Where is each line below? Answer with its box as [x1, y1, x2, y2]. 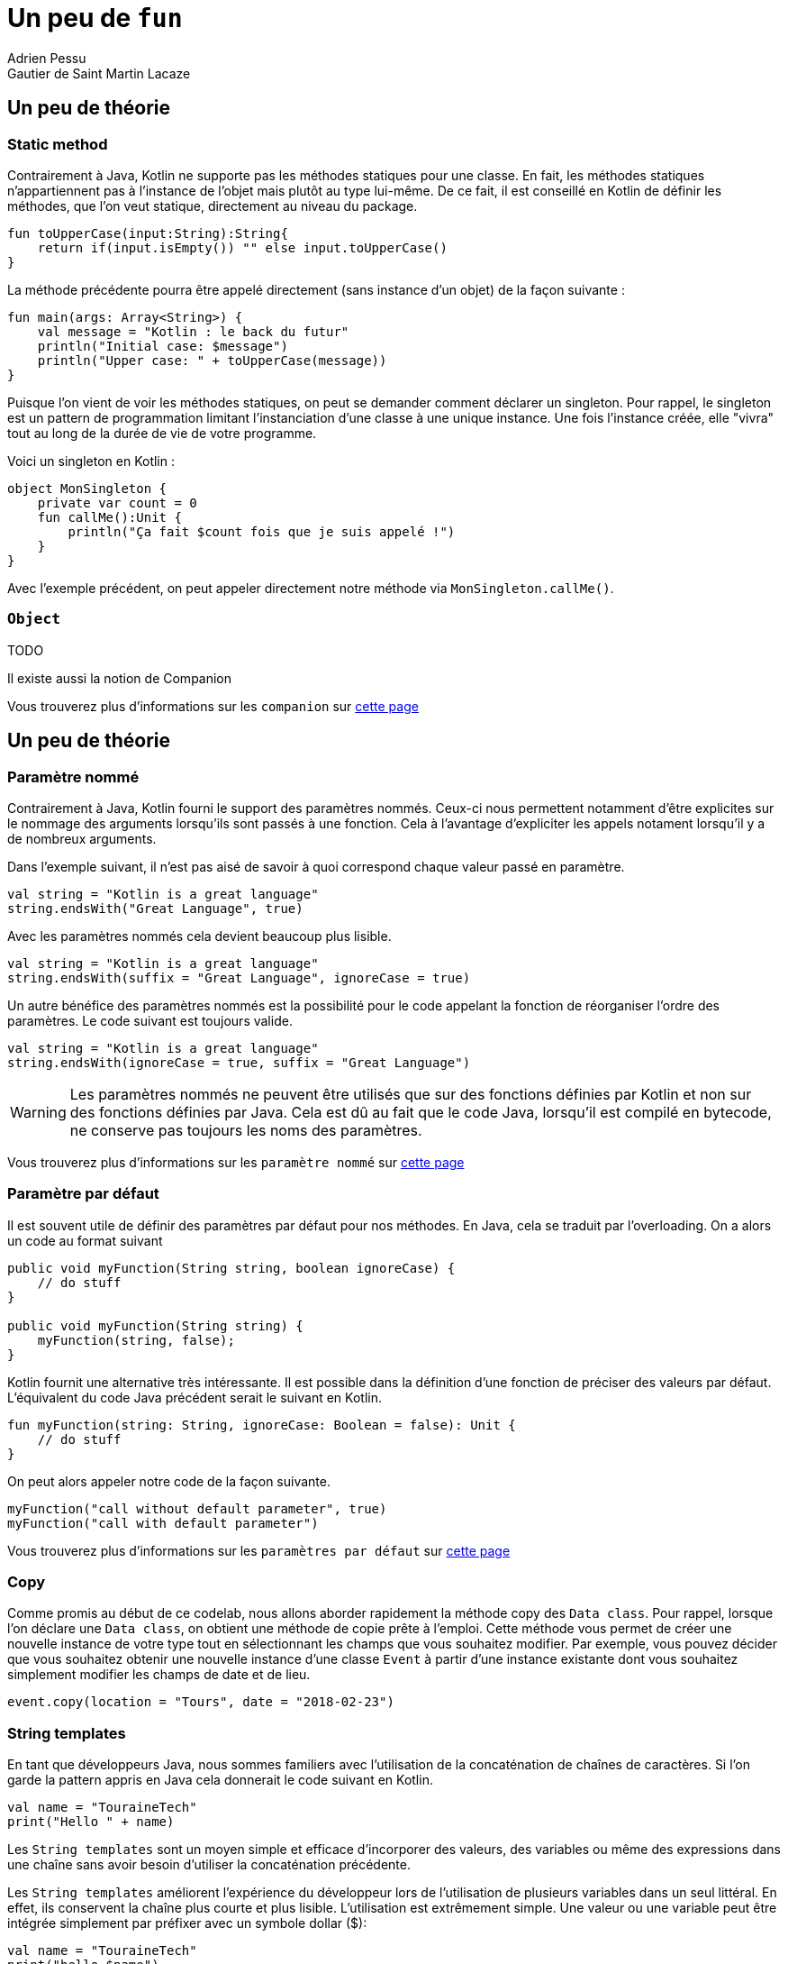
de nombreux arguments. [7, 830, 157, 846]
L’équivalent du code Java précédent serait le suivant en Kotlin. [7, 1389, 382, 1405]
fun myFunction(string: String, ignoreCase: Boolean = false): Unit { [7, 1417, 516, 1432]
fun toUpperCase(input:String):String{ [7, 225, 288, 241]
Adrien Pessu [7, 50, 86, 66]
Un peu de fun [7, 3, 183, 33]
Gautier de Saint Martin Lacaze [7, 65, 191, 81]
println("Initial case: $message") [37, 338, 288, 353]
